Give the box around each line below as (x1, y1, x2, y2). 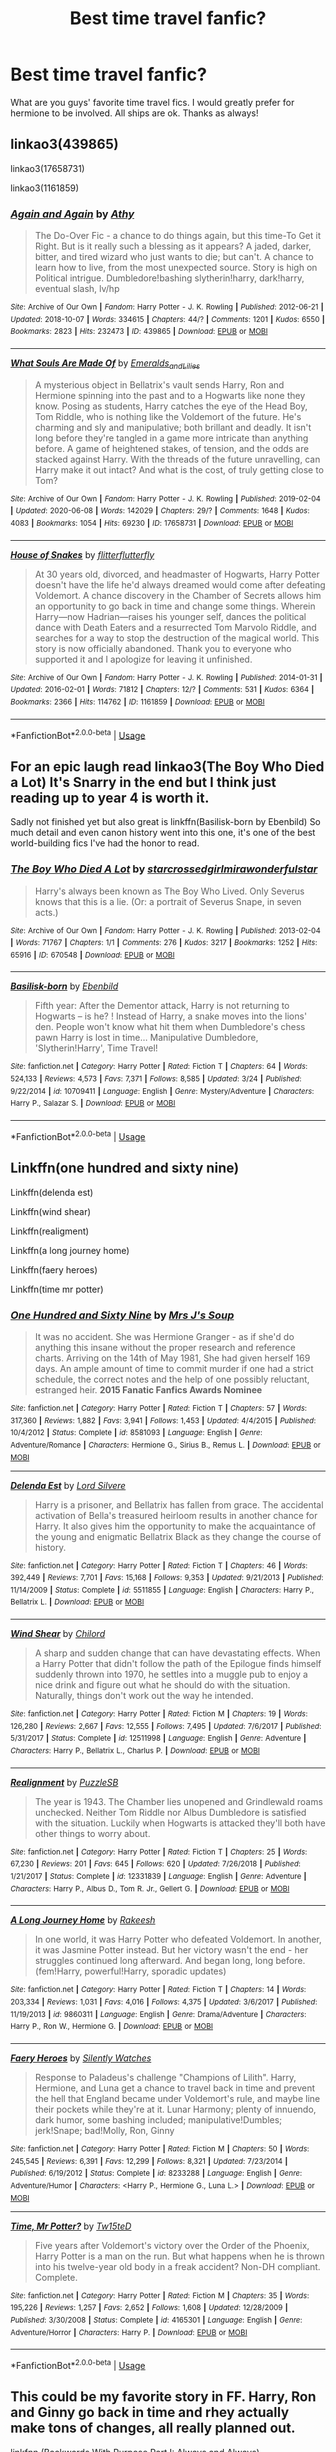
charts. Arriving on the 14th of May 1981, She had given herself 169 (34, 1352, 311, 1364)
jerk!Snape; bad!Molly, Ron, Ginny (34, 2125, 175, 2136)
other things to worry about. (34, 1827, 151, 1839)
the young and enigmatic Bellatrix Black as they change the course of (34, 1530, 322, 1542)
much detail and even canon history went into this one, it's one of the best (10, 827, 316, 839)
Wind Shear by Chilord (10, 1628, 106, 1640)
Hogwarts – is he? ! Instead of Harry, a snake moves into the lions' (34, 1010, 308, 1022)
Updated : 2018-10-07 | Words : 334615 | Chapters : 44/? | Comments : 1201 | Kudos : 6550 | (10, 314, 325, 324)
